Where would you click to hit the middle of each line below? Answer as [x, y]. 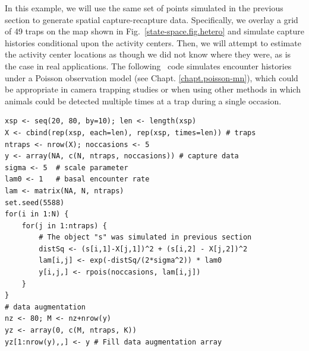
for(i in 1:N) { [37, 214]
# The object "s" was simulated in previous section [145, 237]
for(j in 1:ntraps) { [64, 226]
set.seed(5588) [35, 202]
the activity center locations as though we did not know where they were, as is [148, 54]
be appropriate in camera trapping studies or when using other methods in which [153, 89]
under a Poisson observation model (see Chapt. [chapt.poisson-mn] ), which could [152, 77]
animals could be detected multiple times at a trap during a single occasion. [143, 100]
